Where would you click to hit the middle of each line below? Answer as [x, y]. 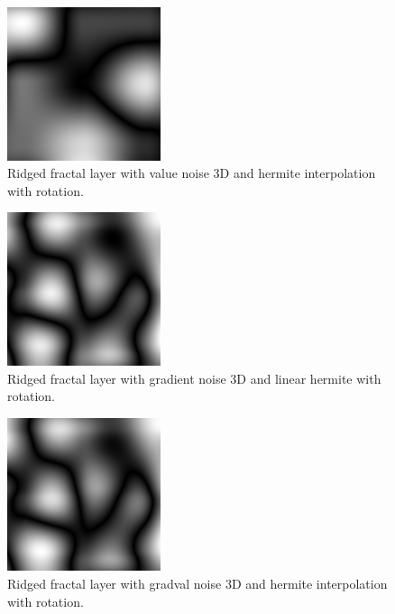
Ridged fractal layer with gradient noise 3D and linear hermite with [194, 378]
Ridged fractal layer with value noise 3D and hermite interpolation [192, 173]
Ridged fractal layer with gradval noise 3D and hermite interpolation [197, 583]
